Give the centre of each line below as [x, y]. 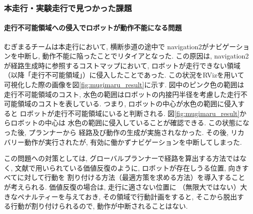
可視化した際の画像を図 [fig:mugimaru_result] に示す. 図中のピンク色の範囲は [124, 85]
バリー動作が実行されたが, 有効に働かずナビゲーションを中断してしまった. [123, 142]
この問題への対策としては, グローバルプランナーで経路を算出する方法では [122, 158]
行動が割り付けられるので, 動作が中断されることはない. [99, 206]
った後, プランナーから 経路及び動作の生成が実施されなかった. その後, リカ [124, 132]
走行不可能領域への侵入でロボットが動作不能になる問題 [93, 28]
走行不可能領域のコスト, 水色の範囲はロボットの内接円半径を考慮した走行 [122, 94]
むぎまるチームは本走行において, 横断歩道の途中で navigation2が [106, 46]
